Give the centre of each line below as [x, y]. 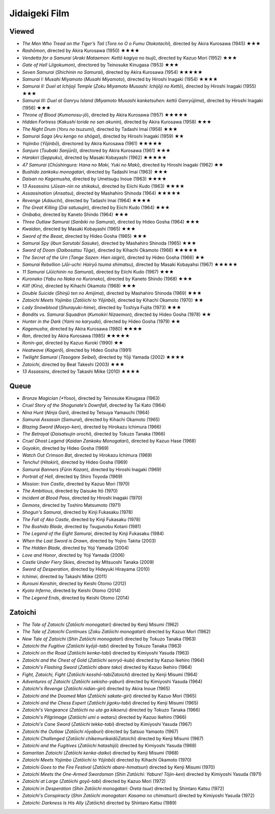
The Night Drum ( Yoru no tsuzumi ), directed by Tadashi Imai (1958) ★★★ [100, 129]
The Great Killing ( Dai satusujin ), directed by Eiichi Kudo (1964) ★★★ [96, 208]
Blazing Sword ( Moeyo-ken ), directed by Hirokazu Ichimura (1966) [92, 427]
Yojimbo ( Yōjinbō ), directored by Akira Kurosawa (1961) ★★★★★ [92, 143]
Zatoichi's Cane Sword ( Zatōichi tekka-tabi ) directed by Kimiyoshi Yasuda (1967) [107, 724]
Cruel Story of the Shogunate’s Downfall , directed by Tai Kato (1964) [94, 405]
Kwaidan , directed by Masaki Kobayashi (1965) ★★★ [79, 229]
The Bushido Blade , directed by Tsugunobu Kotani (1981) [82, 526]
